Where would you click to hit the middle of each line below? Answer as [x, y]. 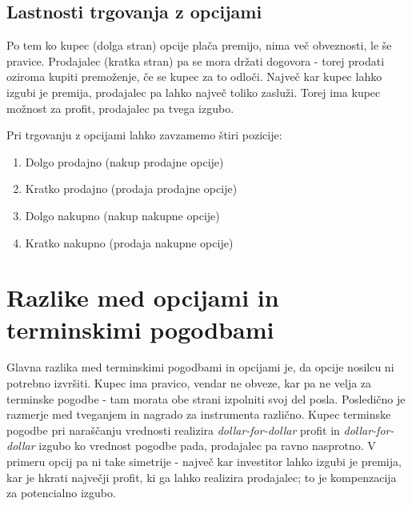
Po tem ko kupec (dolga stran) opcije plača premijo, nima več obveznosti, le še [199, 45]
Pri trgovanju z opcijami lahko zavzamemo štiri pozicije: [144, 135]
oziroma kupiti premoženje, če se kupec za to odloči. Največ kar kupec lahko [194, 76]
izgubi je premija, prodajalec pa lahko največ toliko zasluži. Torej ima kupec [194, 92]
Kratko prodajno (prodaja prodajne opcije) [131, 189]
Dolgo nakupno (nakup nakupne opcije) [122, 215]
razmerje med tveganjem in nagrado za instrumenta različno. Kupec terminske [199, 414]
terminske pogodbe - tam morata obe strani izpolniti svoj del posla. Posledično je [206, 398]
